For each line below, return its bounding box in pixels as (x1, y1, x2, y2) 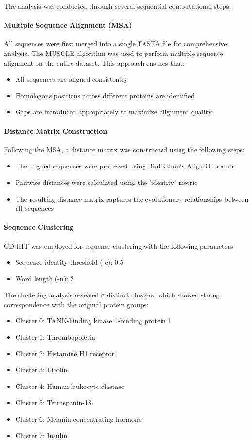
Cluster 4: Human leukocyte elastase (15, 381, 124, 391)
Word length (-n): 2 (15, 273, 74, 283)
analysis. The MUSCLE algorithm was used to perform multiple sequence (4, 48, 223, 58)
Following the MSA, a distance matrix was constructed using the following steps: (4, 144, 245, 154)
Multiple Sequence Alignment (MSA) (4, 20, 132, 30)
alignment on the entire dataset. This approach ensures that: (4, 57, 185, 68)
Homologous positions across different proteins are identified (15, 90, 195, 100)
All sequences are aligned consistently (15, 74, 127, 84)
